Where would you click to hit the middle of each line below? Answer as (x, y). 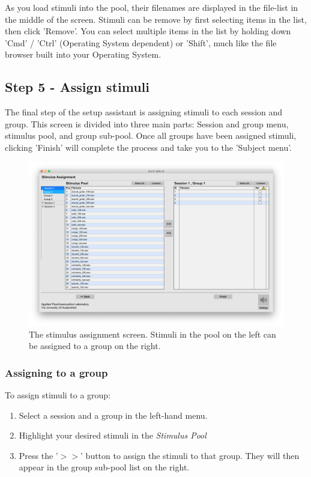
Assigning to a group (56, 372)
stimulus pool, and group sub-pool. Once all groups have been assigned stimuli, (151, 135)
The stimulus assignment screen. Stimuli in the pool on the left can (152, 334)
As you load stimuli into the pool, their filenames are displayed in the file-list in (152, 7)
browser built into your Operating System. (83, 54)
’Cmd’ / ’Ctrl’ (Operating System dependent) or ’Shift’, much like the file (141, 42)
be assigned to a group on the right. (95, 346)
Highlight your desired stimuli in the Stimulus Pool (113, 435)
